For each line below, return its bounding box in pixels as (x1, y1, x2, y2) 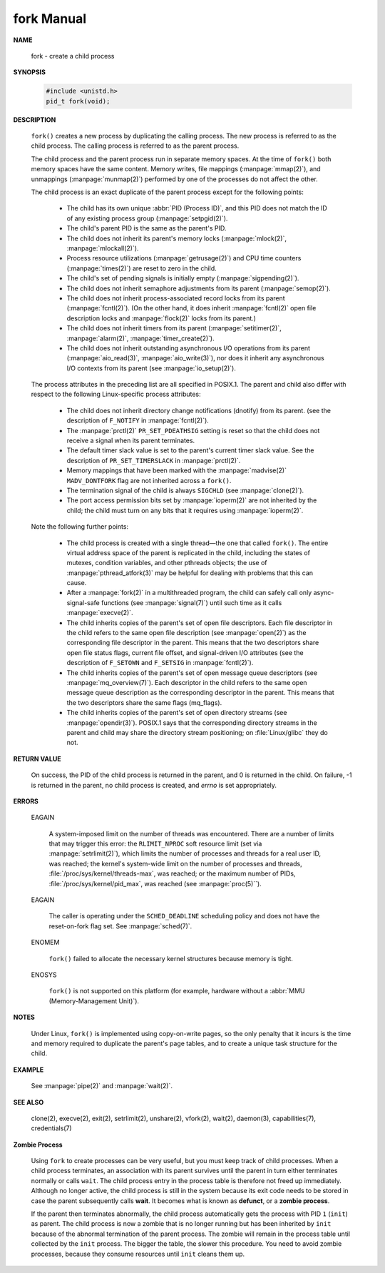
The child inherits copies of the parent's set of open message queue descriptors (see (66, 668, 317, 677)
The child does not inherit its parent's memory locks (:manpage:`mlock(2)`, (66, 234, 287, 243)
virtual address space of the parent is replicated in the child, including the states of (66, 548, 310, 557)
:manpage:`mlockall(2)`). (66, 243, 139, 253)
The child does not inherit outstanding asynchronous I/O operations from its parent (66, 343, 310, 353)
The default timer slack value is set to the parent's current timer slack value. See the (66, 446, 314, 455)
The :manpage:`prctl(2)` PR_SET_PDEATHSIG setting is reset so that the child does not (66, 426, 320, 435)
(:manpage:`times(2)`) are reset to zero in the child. (66, 264, 217, 273)
